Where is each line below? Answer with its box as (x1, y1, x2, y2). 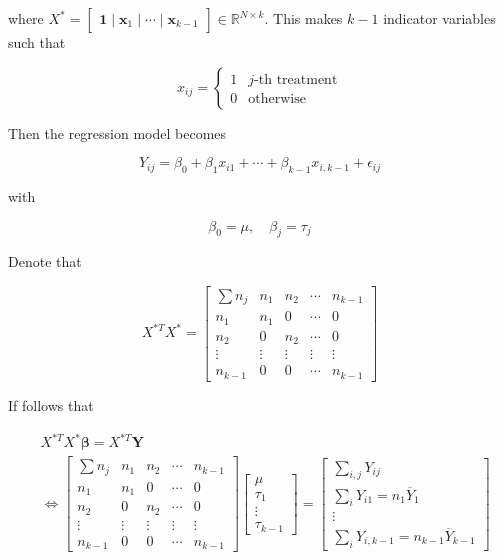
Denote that (8, 251, 82, 272)
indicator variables (383, 8, 496, 28)
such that (8, 32, 66, 52)
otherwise (248, 91, 306, 106)
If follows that (8, 394, 94, 415)
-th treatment (254, 72, 338, 87)
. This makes (264, 8, 343, 28)
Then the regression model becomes (8, 122, 227, 143)
